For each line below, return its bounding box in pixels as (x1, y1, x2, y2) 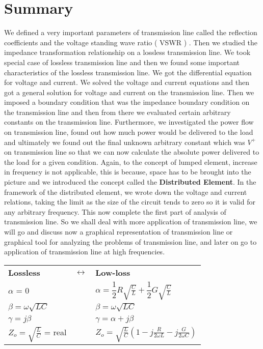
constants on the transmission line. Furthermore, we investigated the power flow (4, 117, 254, 127)
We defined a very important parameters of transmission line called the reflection (4, 27, 257, 38)
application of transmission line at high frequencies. (4, 246, 165, 257)
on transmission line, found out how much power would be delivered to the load (4, 127, 253, 137)
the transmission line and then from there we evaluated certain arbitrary (4, 106, 231, 117)
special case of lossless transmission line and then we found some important (4, 56, 240, 67)
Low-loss (95, 266, 130, 278)
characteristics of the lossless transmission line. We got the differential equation (4, 67, 252, 77)
